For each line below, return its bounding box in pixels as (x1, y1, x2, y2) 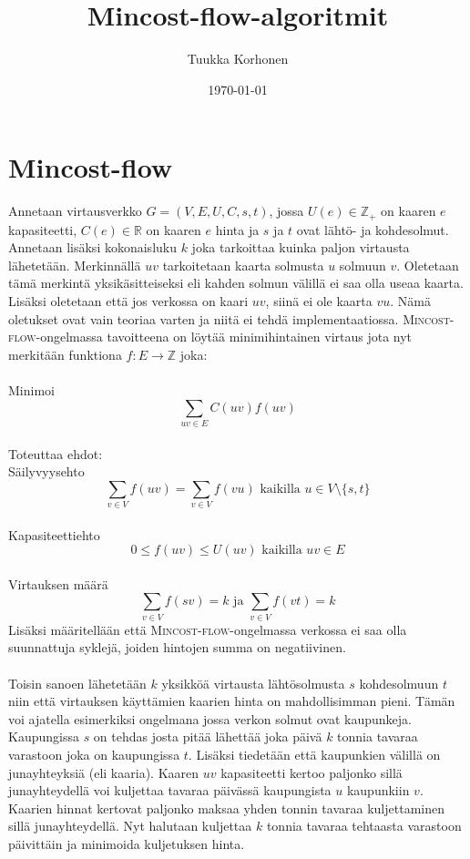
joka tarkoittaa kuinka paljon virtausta (191, 238, 410, 257)
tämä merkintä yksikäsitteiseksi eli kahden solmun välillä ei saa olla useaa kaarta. (8, 273, 464, 292)
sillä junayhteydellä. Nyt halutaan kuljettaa (8, 816, 252, 835)
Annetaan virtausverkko (8, 201, 142, 220)
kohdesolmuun (359, 673, 439, 692)
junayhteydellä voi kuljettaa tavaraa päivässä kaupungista (8, 781, 332, 800)
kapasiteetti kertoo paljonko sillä (220, 762, 403, 782)
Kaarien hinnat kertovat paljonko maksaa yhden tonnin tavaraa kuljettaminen (8, 798, 444, 817)
